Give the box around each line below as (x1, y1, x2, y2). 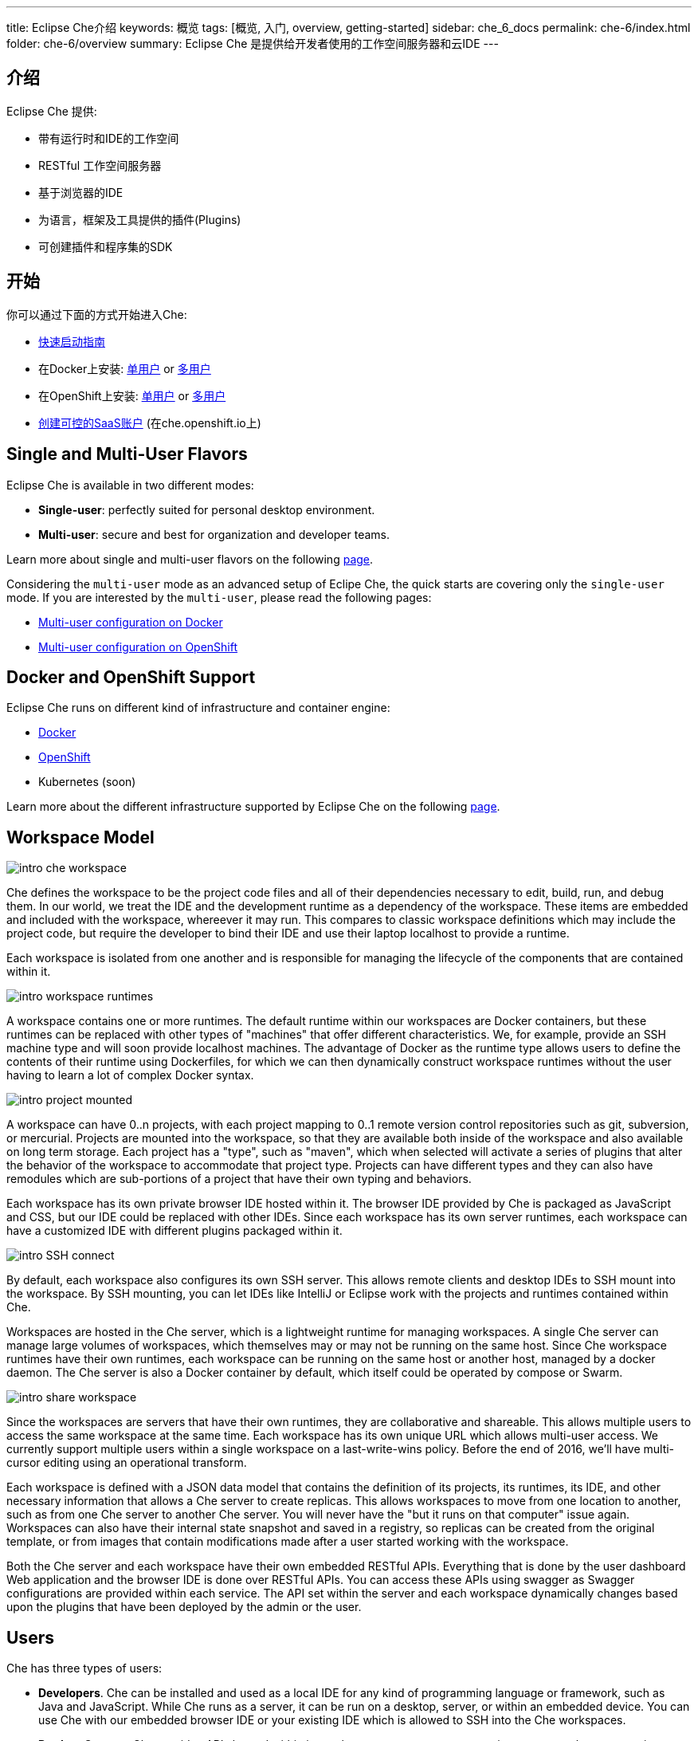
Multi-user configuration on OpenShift (38, 639, 238, 654)
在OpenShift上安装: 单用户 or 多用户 (38, 388, 226, 403)
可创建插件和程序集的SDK (38, 239, 173, 253)
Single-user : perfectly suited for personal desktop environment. (38, 502, 375, 517)
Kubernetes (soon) (38, 775, 136, 789)
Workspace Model (6, 827, 155, 847)
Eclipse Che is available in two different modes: (6, 477, 254, 492)
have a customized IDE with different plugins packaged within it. (6, 1224, 343, 1238)
